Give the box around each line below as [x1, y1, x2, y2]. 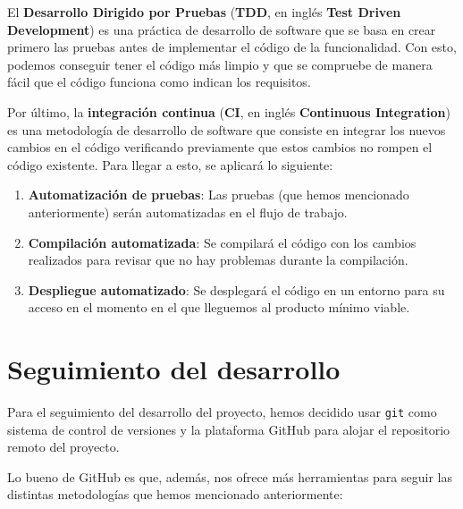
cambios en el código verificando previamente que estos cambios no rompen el [7, 138, 433, 157]
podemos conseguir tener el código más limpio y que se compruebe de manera [7, 55, 433, 73]
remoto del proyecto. [7, 437, 120, 456]
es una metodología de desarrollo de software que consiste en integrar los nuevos [7, 120, 446, 139]
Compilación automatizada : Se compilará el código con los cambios [28, 233, 417, 251]
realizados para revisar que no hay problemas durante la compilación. [28, 250, 408, 269]
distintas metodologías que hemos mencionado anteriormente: [7, 485, 343, 504]
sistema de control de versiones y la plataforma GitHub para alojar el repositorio [7, 420, 450, 438]
